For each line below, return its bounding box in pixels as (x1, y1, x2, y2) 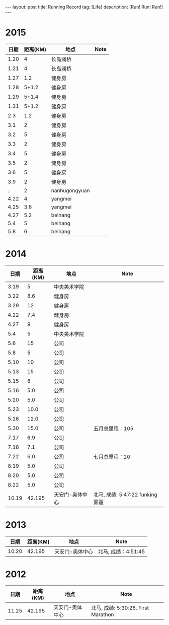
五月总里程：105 (93, 425, 134, 432)
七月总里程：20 (93, 453, 131, 460)
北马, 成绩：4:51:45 (98, 548, 145, 555)
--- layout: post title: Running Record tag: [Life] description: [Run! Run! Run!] (5, 4, 163, 10)
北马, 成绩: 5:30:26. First (91, 604, 149, 611)
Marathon (91, 611, 114, 618)
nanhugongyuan (51, 187, 90, 194)
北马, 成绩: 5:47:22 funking (93, 491, 157, 498)
